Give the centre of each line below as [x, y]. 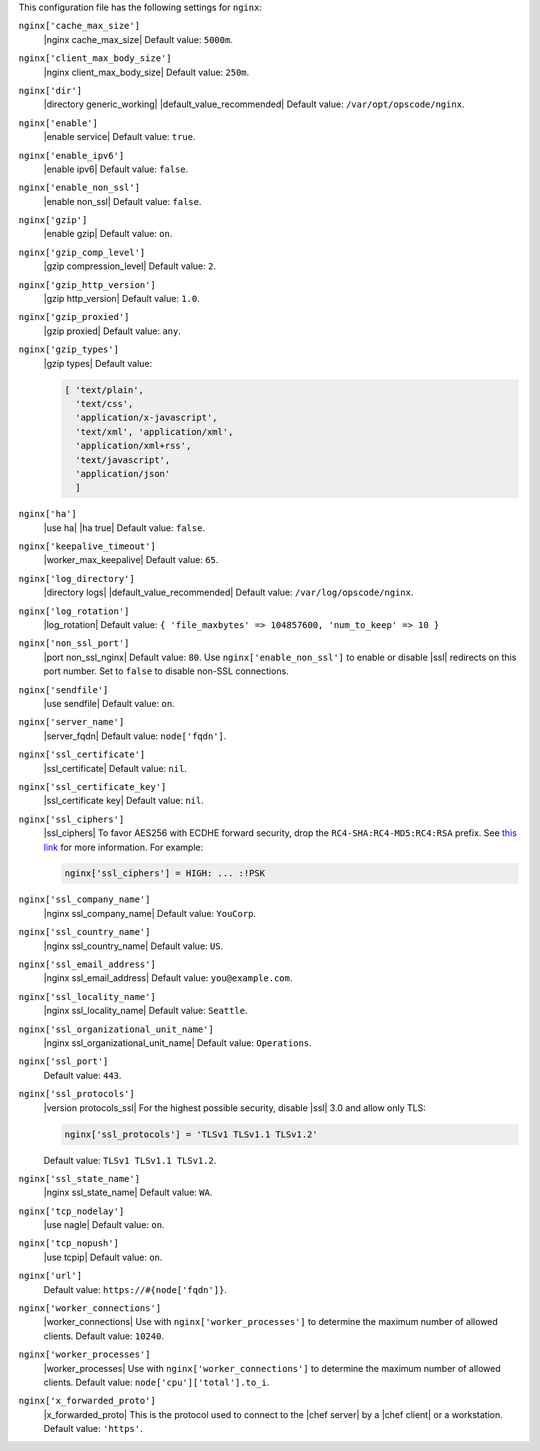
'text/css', [104, 403]
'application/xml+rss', [133, 446]
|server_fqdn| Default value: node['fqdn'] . [135, 736]
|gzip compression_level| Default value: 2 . [130, 266]
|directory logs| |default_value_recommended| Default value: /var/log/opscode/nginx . [228, 592]
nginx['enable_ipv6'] [71, 155]
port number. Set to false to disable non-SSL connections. [166, 671]
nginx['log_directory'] [76, 578]
